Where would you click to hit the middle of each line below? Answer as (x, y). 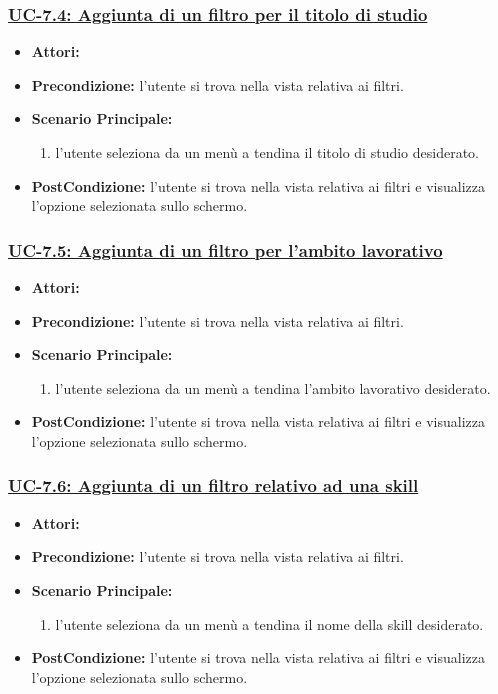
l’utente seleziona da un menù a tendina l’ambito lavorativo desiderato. (273, 387)
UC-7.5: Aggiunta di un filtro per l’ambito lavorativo (225, 249)
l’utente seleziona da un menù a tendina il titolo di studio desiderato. (267, 152)
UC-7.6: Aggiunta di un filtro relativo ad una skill (213, 485)
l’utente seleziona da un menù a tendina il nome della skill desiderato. (269, 623)
